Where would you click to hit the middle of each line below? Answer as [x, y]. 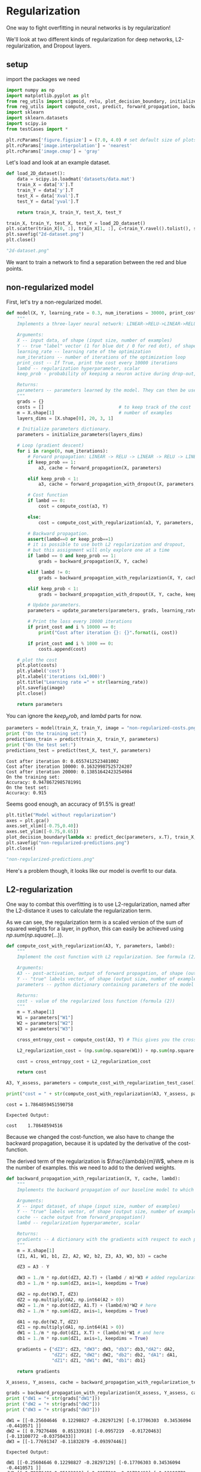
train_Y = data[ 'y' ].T [45, 190]
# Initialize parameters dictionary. [64, 429]
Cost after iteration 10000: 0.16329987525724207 [69, 767]
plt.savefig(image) [41, 688]
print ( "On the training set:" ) [46, 734]
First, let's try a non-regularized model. [54, 302]
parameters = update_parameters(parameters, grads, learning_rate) [113, 611]
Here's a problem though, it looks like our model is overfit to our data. [92, 870]
